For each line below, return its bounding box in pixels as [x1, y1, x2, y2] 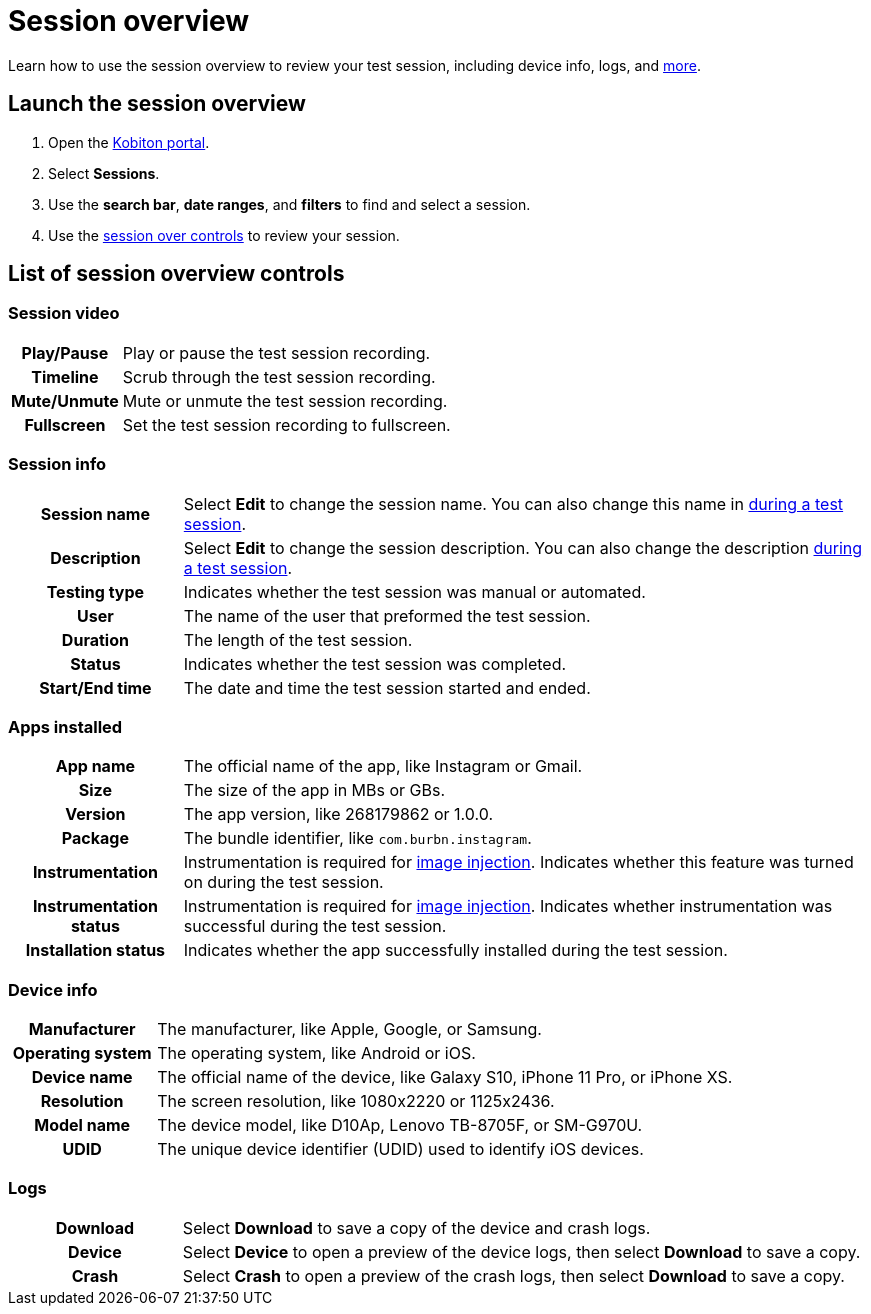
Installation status [25, 940, 166, 961]
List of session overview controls [8, 261, 345, 287]
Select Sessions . [48, 164, 160, 182]
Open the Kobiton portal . [48, 133, 210, 151]
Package [61, 828, 129, 849]
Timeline [31, 366, 99, 387]
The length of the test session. [183, 629, 413, 650]
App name [55, 756, 136, 777]
